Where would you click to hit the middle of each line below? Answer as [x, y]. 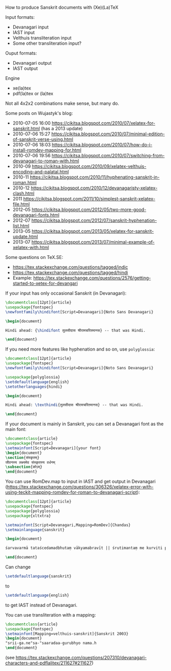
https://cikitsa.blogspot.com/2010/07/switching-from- [108, 155]
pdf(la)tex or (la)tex [33, 93]
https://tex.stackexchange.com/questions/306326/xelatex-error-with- [80, 487]
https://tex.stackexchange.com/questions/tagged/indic [70, 267]
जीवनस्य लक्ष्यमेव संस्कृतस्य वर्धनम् [30, 462]
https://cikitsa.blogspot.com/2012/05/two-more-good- [89, 210]
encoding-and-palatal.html [41, 172]
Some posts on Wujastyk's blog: [39, 113]
